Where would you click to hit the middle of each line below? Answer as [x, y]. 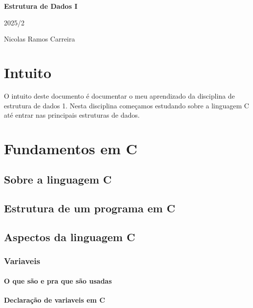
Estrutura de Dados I [41, 6]
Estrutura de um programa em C [90, 208]
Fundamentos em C [71, 148]
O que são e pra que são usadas [58, 280]
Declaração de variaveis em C [55, 300]
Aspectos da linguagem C [70, 237]
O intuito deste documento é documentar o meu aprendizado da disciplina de [119, 95]
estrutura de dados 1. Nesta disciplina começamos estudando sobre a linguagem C [126, 105]
